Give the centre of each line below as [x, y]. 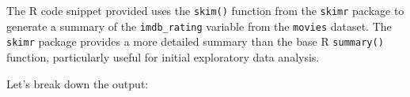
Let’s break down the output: [78, 83]
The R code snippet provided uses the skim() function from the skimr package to [205, 10]
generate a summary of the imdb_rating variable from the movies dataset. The [199, 26]
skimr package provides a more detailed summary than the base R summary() [195, 41]
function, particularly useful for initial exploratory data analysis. [163, 56]
